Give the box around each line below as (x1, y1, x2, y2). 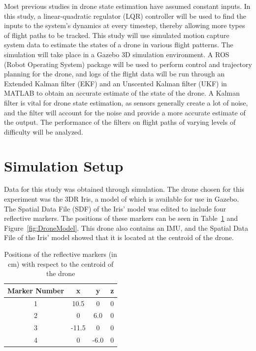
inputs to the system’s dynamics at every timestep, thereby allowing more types (4, 20, 245, 31)
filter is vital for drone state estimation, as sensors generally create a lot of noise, (4, 97, 248, 107)
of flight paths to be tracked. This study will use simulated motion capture (4, 30, 229, 40)
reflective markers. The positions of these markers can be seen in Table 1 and (4, 213, 238, 223)
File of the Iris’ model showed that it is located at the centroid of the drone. (4, 232, 234, 243)
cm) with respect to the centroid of (7, 258, 114, 269)
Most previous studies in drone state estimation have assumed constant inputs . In (4, 1, 251, 11)
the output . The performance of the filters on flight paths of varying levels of (4, 117, 236, 127)
